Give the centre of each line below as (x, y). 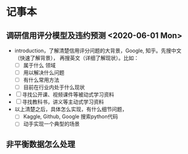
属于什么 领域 (39, 65)
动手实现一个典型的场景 (51, 124)
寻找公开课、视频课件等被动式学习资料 (68, 95)
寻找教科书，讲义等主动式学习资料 (63, 102)
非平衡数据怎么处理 (41, 144)
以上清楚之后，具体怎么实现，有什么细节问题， (71, 109)
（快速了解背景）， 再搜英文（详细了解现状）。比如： (76, 58)
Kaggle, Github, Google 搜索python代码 (71, 117)
